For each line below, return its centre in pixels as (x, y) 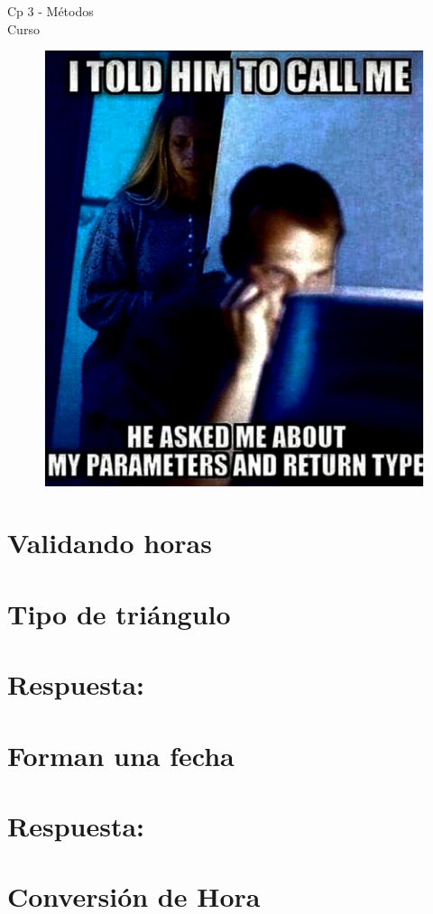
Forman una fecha (121, 755)
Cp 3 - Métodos (51, 11)
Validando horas (110, 543)
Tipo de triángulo (119, 613)
